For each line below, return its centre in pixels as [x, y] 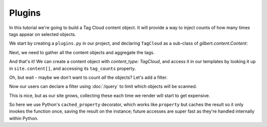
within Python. [24, 118]
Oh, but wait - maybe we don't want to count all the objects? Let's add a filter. [88, 77]
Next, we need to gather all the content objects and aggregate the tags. [82, 52]
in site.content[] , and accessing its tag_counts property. [72, 68]
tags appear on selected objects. [43, 34]
